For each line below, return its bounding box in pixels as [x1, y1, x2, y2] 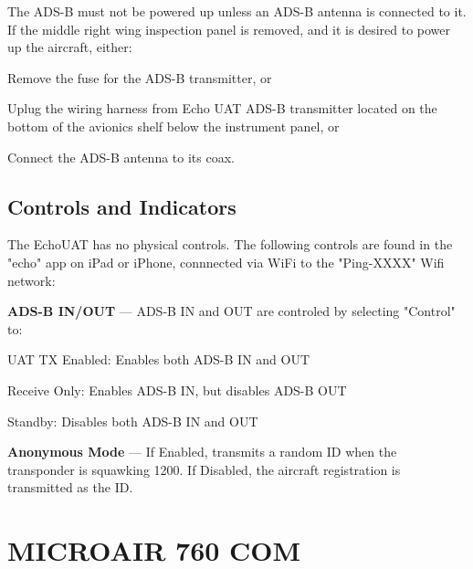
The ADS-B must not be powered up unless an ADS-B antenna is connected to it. [7, 2, 467, 20]
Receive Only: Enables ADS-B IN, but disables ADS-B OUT [7, 380, 347, 399]
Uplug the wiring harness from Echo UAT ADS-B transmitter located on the [7, 99, 437, 118]
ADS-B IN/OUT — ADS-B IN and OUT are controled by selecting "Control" [7, 301, 456, 321]
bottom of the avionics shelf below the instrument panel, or [7, 116, 340, 135]
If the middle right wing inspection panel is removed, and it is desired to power [7, 19, 451, 38]
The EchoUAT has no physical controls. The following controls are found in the [7, 235, 453, 254]
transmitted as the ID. [7, 478, 133, 497]
